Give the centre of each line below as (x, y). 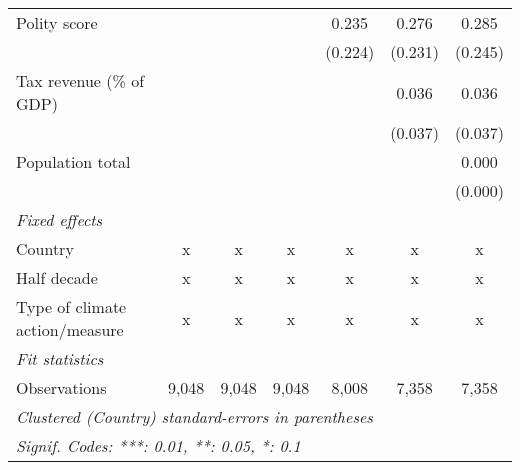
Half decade (57, 277)
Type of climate (71, 306)
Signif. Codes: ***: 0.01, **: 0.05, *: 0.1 (158, 445)
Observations (61, 387)
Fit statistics (60, 358)
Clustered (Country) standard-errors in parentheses (194, 416)
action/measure (70, 329)
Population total (73, 161)
